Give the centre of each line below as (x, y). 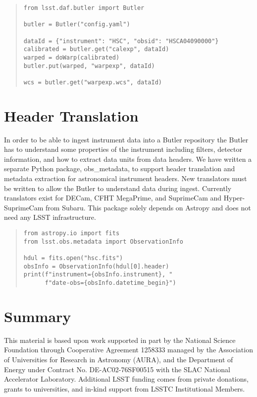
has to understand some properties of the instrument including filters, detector (123, 149)
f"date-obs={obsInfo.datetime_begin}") (110, 283)
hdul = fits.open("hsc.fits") (73, 258)
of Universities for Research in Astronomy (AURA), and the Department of (119, 359)
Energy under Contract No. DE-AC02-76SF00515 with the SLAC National (117, 369)
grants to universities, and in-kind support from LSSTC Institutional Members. (125, 388)
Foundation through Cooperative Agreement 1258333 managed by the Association (128, 350)
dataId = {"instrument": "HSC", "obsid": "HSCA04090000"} (121, 41)
